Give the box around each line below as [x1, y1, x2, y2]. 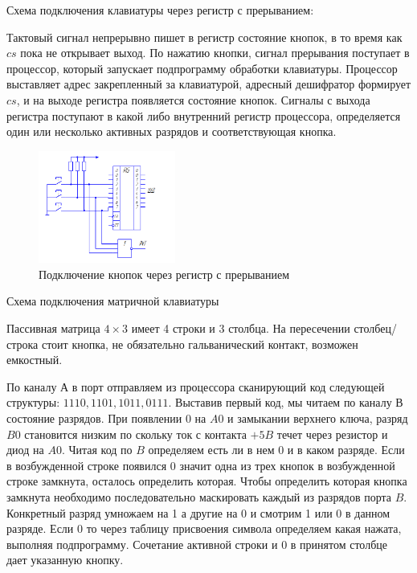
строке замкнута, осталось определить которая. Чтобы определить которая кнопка [6, 473, 407, 489]
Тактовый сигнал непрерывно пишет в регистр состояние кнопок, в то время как [6, 28, 403, 45]
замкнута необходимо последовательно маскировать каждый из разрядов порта [6, 488, 392, 505]
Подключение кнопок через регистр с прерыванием [39, 265, 290, 282]
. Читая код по [61, 441, 133, 458]
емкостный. [6, 351, 63, 368]
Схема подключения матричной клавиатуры [6, 293, 219, 309]
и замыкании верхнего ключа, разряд [227, 409, 408, 426]
